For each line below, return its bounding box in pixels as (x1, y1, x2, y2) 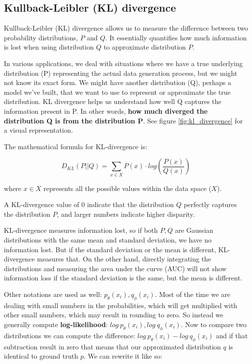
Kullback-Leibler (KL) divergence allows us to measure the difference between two (4, 23, 248, 33)
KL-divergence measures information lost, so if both (4, 225, 158, 235)
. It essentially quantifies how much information (105, 32, 247, 42)
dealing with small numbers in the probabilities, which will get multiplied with (4, 300, 237, 310)
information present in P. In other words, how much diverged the (4, 105, 208, 116)
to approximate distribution (103, 42, 186, 52)
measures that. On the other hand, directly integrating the (37, 254, 211, 264)
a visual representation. (4, 125, 73, 135)
